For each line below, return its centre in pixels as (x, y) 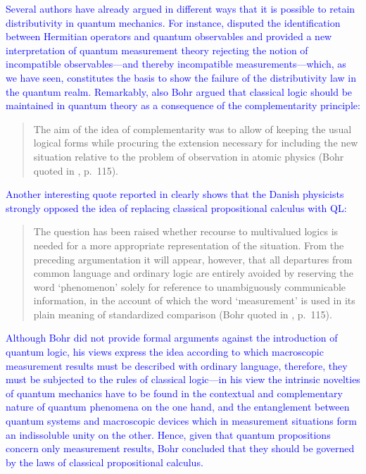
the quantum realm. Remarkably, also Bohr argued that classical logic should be (179, 91)
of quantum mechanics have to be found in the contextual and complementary (174, 393)
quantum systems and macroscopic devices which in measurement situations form (181, 421)
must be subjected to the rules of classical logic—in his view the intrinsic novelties (183, 379)
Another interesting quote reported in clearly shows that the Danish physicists (175, 194)
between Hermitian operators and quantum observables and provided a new (169, 36)
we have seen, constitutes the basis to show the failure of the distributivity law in (181, 77)
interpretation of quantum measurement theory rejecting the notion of (157, 50)
